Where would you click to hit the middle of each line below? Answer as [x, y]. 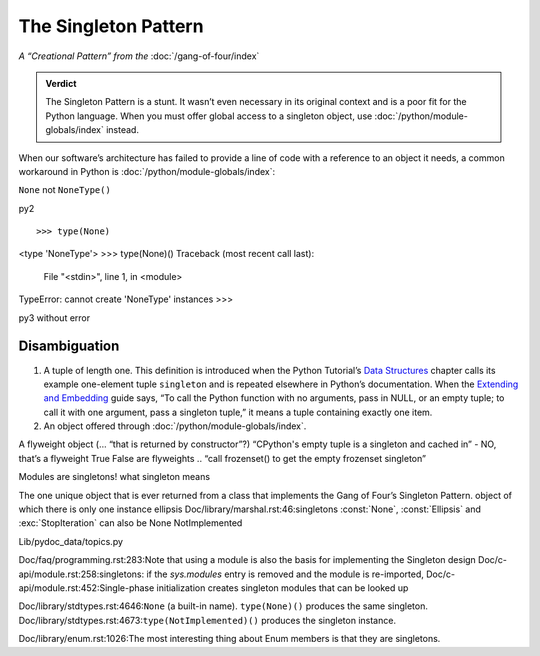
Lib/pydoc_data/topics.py [71, 541]
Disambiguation [69, 346]
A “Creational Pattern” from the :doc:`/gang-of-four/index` [139, 56]
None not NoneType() [65, 190]
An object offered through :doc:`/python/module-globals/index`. [175, 426]
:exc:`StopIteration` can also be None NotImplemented [130, 523]
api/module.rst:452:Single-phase [86, 588]
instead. [122, 130]
